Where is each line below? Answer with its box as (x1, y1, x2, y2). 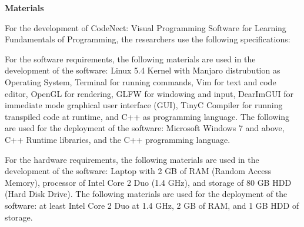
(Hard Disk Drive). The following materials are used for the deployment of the (5, 188, 288, 200)
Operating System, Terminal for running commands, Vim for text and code (5, 75, 276, 88)
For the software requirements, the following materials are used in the (5, 52, 256, 65)
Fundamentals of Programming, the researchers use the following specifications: (5, 33, 290, 45)
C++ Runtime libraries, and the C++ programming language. (5, 133, 230, 145)
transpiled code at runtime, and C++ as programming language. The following (5, 110, 290, 122)
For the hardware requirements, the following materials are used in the (5, 153, 259, 165)
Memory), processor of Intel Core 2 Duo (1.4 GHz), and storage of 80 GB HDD (5, 176, 292, 188)
